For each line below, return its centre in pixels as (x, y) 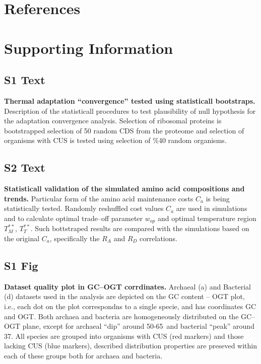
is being (218, 198)
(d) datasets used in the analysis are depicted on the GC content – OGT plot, (124, 296)
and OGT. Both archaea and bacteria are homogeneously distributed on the (121, 316)
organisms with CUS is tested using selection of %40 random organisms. (115, 140)
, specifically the (75, 238)
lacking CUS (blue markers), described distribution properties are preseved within (131, 346)
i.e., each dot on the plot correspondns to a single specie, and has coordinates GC (130, 306)
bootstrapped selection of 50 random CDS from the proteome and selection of (124, 130)
